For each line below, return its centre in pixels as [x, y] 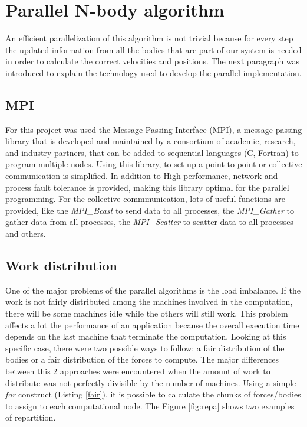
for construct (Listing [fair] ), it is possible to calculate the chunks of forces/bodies [153, 394]
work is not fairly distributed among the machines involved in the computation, [149, 301]
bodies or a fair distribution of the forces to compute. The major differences [142, 359]
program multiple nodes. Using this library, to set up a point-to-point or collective [154, 164]
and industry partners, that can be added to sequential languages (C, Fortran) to [152, 152]
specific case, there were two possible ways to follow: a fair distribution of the [145, 348]
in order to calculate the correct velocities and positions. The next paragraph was [153, 61]
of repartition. [31, 417]
